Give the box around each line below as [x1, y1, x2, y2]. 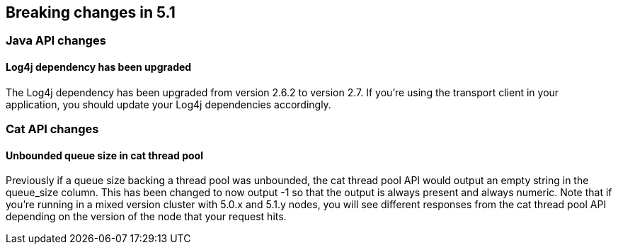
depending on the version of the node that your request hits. [6, 210, 287, 223]
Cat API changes [6, 122, 99, 137]
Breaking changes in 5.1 [6, 4, 176, 21]
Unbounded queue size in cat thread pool [6, 149, 203, 161]
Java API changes [6, 33, 106, 48]
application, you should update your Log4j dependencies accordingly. [6, 98, 331, 110]
